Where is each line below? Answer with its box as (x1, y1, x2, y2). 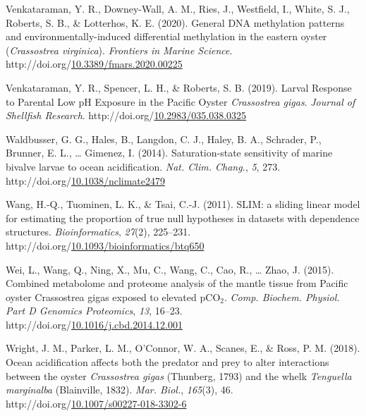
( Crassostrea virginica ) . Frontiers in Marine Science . (6, 42, 233, 57)
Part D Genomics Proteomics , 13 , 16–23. (6, 303, 183, 318)
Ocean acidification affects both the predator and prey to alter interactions (6, 355, 329, 369)
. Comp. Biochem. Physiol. (224, 289, 340, 304)
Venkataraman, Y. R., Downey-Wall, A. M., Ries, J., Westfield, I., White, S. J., (6, 1, 350, 16)
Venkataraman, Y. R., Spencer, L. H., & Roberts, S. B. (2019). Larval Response (6, 80, 352, 94)
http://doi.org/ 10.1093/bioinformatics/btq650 (6, 238, 205, 252)
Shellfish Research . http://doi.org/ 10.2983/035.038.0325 (6, 108, 247, 123)
